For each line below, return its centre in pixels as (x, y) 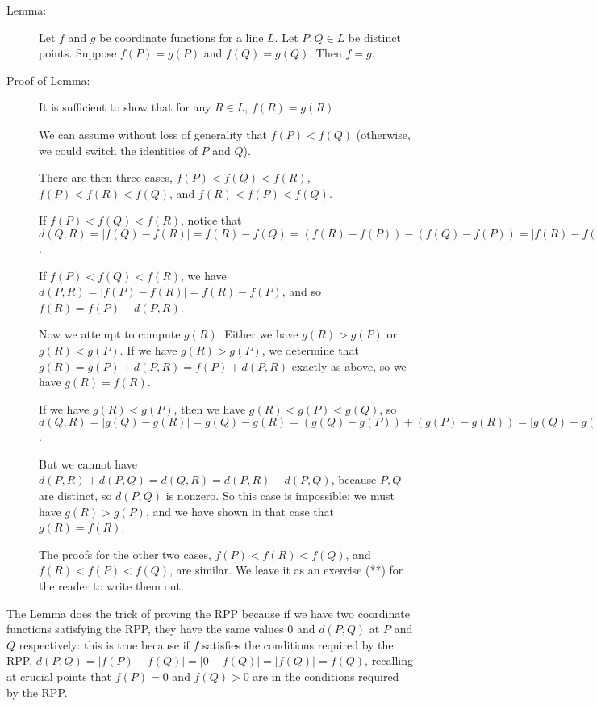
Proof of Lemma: (48, 80)
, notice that (211, 220)
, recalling (389, 660)
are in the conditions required (326, 676)
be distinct (374, 37)
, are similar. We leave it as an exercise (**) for (286, 570)
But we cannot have (88, 463)
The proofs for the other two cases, (125, 554)
